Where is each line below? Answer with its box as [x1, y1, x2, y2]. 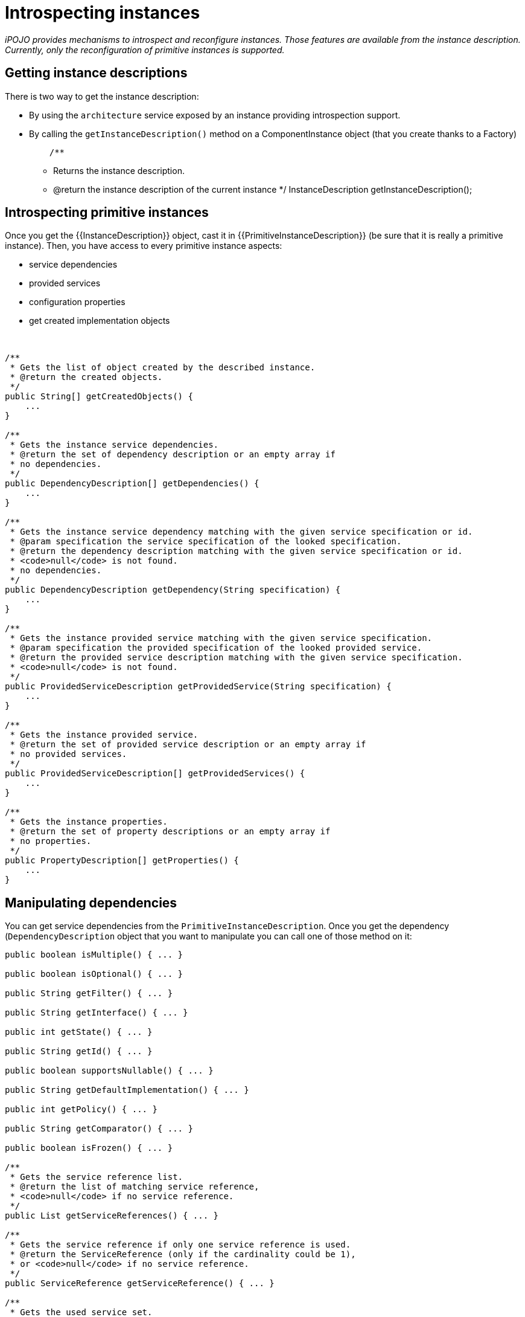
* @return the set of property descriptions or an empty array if [10, 826, 331, 837]
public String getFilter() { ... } [5, 988, 173, 999]
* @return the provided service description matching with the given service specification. [10, 652, 463, 663]
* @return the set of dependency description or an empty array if [10, 449, 336, 460]
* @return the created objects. [10, 372, 163, 382]
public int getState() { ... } [5, 1027, 153, 1037]
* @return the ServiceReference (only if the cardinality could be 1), [10, 1249, 356, 1260]
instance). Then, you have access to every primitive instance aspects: [5, 240, 282, 251]
